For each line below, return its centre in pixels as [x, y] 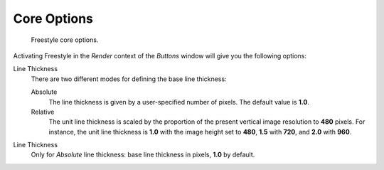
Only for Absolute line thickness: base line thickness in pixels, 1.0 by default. [143, 155]
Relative [43, 112]
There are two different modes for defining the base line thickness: [129, 79]
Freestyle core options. [65, 40]
